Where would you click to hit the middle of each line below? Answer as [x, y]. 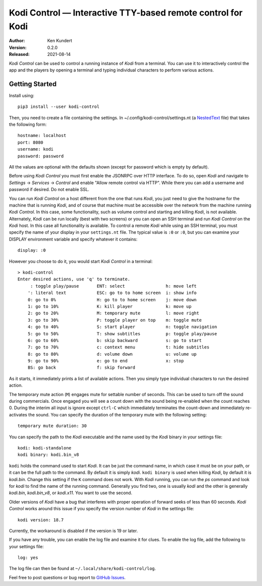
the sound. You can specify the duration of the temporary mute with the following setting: [118, 414]
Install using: [22, 95]
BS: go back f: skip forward [81, 368]
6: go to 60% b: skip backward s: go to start [115, 340]
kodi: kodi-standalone [45, 448]
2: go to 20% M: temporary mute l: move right [113, 313]
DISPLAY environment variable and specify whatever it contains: [73, 239]
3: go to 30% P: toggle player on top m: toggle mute [115, 320]
